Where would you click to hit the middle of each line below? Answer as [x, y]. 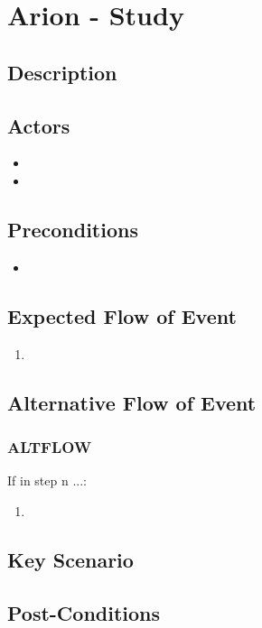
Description [62, 72]
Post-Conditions [84, 612]
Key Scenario [70, 559]
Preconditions [73, 229]
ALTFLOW [50, 446]
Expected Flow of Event [122, 315]
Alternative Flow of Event [132, 402]
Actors [39, 125]
